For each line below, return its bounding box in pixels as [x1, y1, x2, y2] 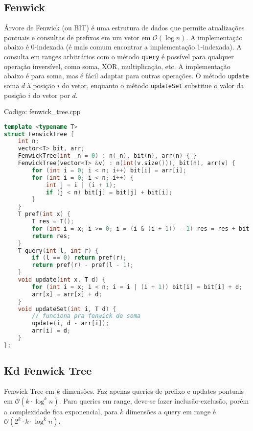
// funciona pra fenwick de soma [32, 312, 141, 320]
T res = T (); [32, 218, 74, 225]
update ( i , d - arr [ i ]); [32, 320, 109, 327]
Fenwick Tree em [4, 386, 54, 396]
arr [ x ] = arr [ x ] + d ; [32, 290, 102, 298]
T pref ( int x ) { [18, 211, 71, 218]
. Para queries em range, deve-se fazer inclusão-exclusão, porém [59, 395, 249, 406]
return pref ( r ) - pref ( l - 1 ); [32, 262, 134, 269]
